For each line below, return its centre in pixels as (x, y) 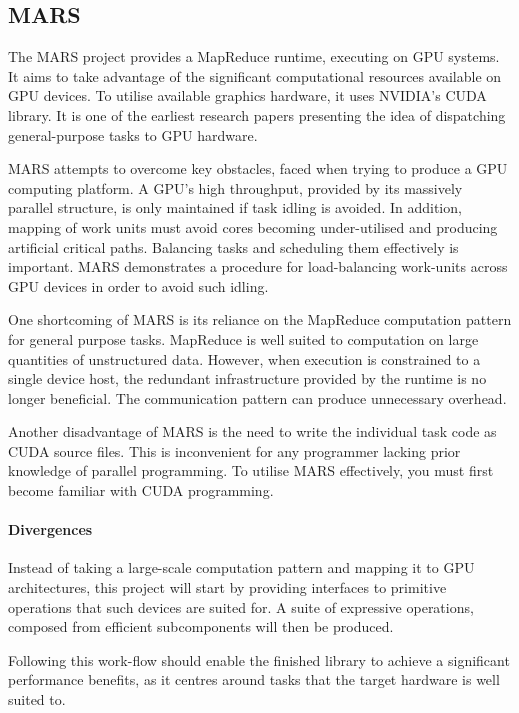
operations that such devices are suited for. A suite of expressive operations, (241, 606)
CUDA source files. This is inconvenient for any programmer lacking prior (234, 450)
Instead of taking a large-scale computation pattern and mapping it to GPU (241, 567)
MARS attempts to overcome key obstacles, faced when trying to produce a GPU (258, 168)
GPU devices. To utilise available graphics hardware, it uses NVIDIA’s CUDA (247, 95)
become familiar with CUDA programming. (141, 490)
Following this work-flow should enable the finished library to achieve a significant (259, 659)
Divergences (50, 529)
